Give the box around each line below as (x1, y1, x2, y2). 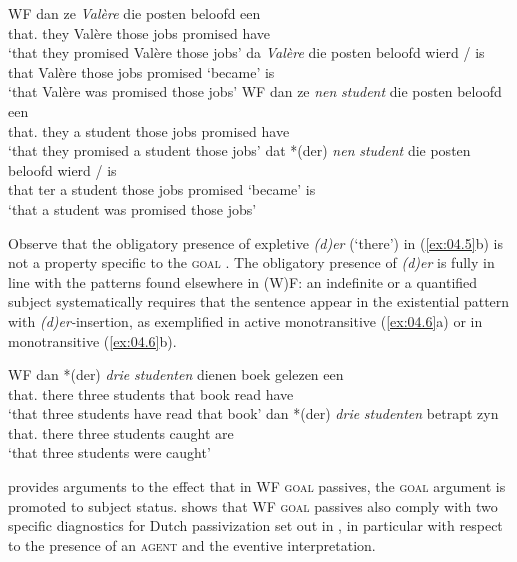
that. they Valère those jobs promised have (8, 22, 271, 43)
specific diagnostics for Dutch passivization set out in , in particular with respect (8, 515, 503, 536)
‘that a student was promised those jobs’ (8, 198, 257, 219)
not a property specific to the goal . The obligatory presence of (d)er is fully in (8, 252, 495, 273)
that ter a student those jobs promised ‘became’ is (8, 179, 316, 200)
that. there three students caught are (8, 422, 234, 443)
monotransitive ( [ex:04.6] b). (8, 330, 177, 351)
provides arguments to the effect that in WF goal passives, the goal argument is (8, 476, 506, 497)
